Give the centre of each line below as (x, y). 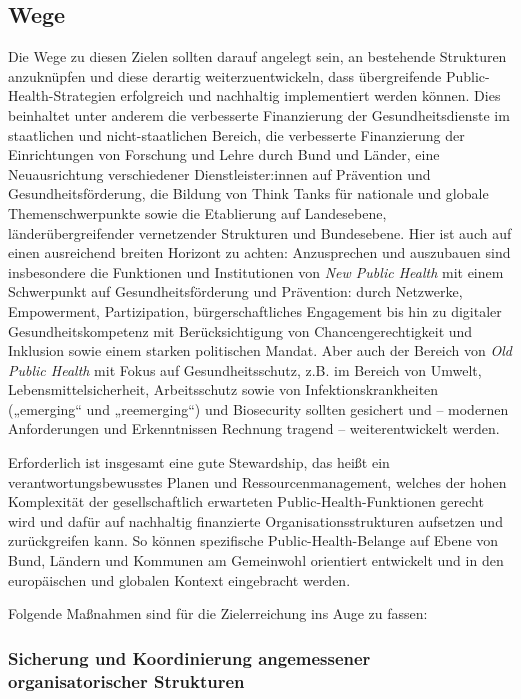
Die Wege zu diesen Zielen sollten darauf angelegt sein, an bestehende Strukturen (257, 56)
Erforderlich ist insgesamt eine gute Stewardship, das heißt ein (199, 462)
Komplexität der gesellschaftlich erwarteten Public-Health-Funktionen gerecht (246, 501)
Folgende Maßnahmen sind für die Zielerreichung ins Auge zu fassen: (218, 613)
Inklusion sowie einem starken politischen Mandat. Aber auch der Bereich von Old (260, 350)
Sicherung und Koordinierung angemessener (189, 657)
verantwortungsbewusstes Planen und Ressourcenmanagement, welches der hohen (257, 481)
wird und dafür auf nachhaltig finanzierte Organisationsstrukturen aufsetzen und (255, 520)
